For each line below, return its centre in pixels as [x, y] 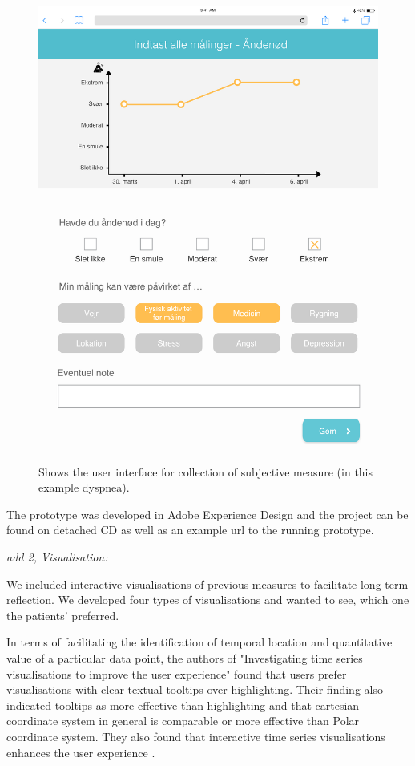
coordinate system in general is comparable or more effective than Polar [183, 721]
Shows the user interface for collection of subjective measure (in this [206, 471]
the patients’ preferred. [63, 615]
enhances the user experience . [81, 752]
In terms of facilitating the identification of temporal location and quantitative [199, 642]
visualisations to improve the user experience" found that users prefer [177, 673]
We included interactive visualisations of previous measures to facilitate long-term [207, 584]
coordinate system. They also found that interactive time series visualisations [196, 736]
